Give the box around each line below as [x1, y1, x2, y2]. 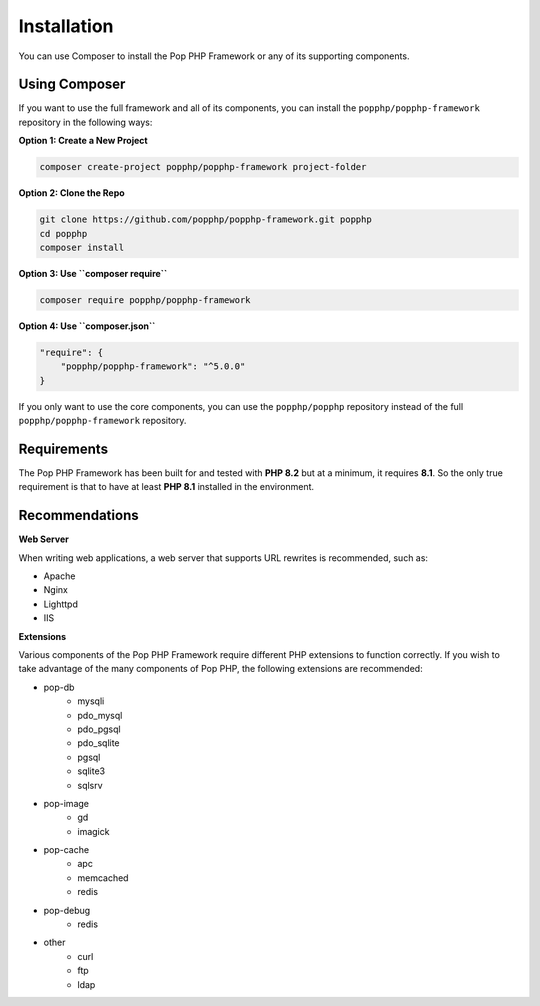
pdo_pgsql [77, 723, 121, 735]
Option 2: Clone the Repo [18, 187, 125, 199]
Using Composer [18, 76, 126, 93]
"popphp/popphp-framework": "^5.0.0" [60, 361, 246, 372]
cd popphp [39, 228, 88, 239]
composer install [39, 241, 125, 253]
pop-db [43, 681, 75, 693]
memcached [77, 871, 129, 884]
